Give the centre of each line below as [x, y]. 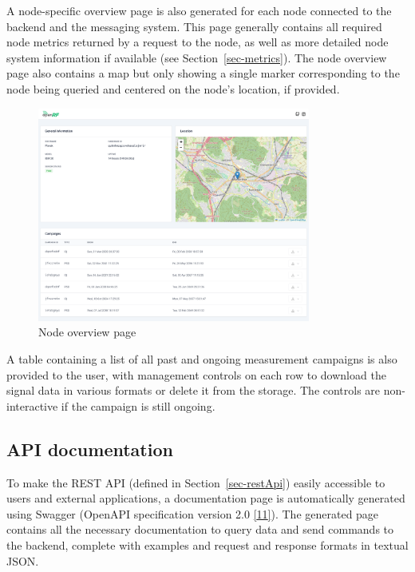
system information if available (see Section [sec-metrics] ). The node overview [197, 57]
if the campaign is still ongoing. [138, 405]
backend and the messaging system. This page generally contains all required [194, 26]
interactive [32, 405]
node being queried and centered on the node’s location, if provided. [173, 88]
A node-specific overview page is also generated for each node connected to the [199, 10]
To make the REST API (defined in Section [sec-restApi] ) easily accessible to [196, 482]
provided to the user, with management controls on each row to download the [196, 374]
